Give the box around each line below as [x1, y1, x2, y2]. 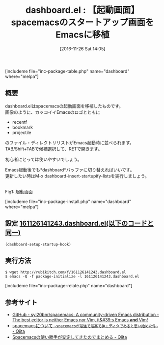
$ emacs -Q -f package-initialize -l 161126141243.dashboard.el [5, 274, 139, 279]
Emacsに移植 [55, 29, 109, 40]
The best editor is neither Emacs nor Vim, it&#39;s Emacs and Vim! [12, 317, 148, 323]
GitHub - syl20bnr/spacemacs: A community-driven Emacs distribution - [12, 311, 160, 318]
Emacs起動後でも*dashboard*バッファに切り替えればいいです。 [5, 167, 135, 172]
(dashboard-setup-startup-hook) [5, 242, 71, 247]
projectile [12, 129, 31, 136]
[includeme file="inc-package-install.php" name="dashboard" [5, 198, 132, 205]
